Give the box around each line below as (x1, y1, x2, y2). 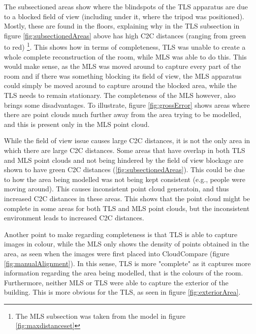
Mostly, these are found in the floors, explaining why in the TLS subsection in (4, 21, 240, 31)
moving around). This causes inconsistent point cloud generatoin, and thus (4, 183, 229, 194)
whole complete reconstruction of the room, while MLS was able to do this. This (4, 51, 247, 61)
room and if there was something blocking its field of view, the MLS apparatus (4, 70, 242, 81)
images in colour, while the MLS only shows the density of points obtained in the (4, 239, 249, 249)
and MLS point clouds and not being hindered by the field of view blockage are (4, 154, 244, 165)
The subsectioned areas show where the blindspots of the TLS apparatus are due (4, 1, 248, 11)
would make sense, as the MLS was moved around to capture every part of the (4, 61, 241, 71)
